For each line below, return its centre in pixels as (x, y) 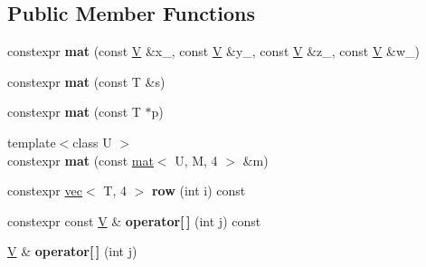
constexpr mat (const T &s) (86, 81)
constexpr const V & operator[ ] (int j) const (134, 220)
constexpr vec (45, 191)
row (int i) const (199, 191)
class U (92, 142)
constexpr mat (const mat (80, 160)
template (32, 142)
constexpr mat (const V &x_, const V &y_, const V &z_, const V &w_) (214, 51)
